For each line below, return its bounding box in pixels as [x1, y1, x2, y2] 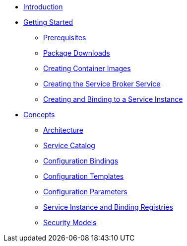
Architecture [43, 126, 84, 134]
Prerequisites [43, 33, 86, 42]
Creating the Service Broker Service [43, 80, 161, 88]
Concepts [23, 110, 55, 119]
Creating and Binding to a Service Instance [43, 95, 183, 103]
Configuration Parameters [43, 187, 127, 196]
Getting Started [23, 18, 73, 26]
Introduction [23, 2, 63, 11]
